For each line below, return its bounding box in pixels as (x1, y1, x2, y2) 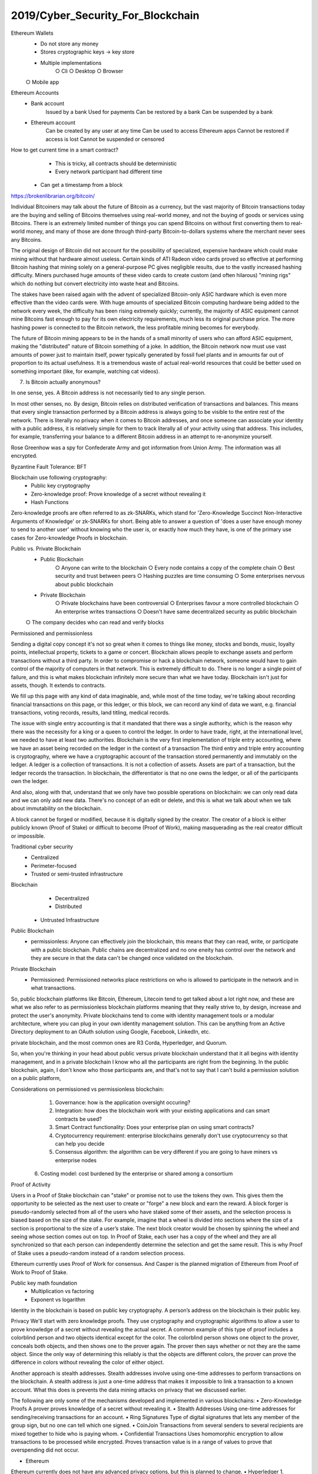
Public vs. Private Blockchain (11, 545, 81, 552)
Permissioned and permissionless (11, 630, 93, 637)
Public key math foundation (11, 1279, 78, 1287)
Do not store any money (40, 40, 99, 47)
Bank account (31, 100, 65, 107)
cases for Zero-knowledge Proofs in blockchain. (11, 534, 128, 541)
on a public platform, (11, 1075, 61, 1082)
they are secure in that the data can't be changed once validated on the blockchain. (31, 955, 234, 962)
